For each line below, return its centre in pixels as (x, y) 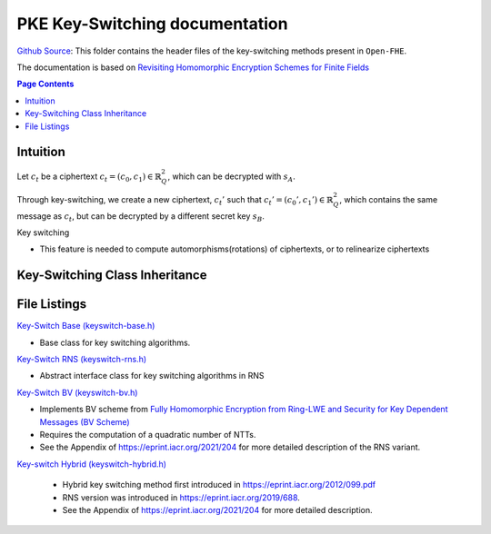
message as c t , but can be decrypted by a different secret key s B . (141, 217)
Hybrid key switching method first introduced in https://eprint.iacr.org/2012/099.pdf (219, 485)
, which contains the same (389, 199)
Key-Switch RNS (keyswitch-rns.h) (82, 360)
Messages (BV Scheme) (85, 421)
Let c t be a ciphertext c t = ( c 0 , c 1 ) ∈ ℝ (89, 177)
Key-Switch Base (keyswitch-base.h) (86, 326)
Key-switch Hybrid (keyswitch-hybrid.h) (92, 464)
